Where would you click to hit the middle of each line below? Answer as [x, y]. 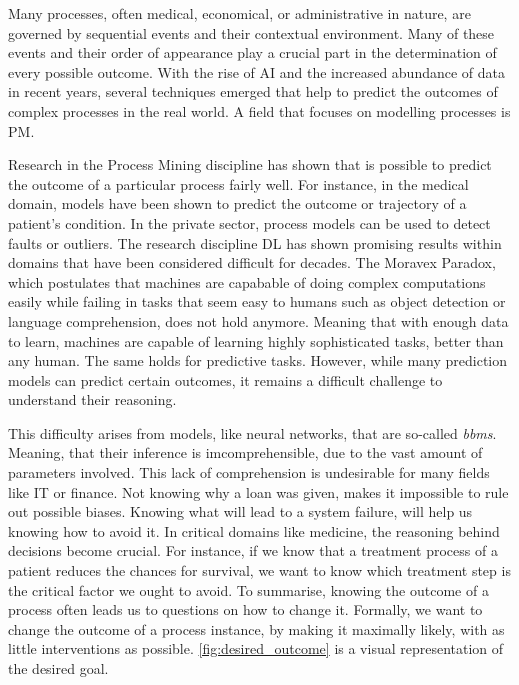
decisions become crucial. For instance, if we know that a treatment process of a [253, 550]
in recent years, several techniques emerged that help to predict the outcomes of [253, 91]
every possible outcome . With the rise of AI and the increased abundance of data [257, 71]
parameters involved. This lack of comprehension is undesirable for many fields [249, 472]
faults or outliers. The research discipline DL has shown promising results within [255, 242]
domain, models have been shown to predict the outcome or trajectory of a [237, 203]
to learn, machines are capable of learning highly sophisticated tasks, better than [256, 340]
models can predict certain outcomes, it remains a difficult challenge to [225, 379]
